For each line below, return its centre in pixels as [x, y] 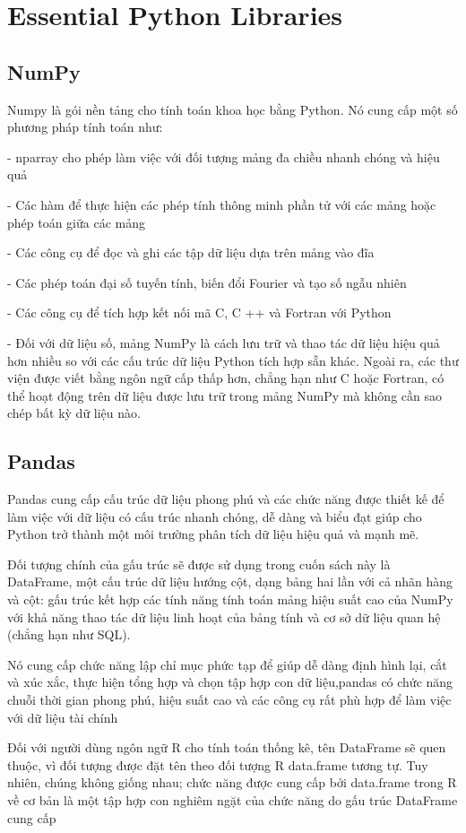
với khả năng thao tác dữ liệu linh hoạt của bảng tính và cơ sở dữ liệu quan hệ [224, 616]
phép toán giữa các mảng [76, 222]
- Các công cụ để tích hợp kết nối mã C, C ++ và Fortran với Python [199, 312]
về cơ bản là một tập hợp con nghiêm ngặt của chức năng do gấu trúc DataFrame [233, 800]
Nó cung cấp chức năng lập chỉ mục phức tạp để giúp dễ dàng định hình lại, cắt [227, 664]
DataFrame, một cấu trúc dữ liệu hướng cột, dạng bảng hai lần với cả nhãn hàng [230, 581]
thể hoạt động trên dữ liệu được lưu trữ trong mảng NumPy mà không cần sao [224, 395]
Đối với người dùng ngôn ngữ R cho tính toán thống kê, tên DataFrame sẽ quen [227, 747]
